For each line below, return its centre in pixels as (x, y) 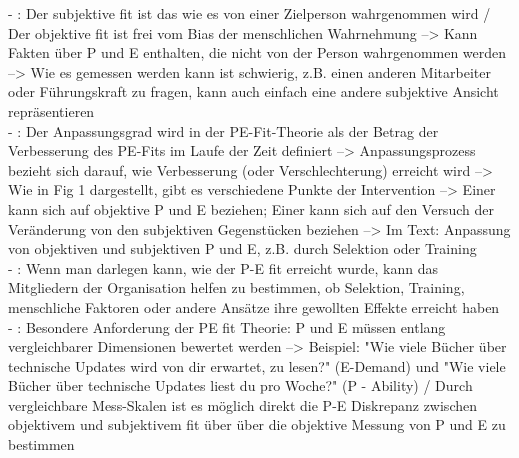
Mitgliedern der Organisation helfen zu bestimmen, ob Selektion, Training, (236, 287)
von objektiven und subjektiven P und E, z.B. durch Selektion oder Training (242, 248)
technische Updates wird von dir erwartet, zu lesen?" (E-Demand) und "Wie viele (257, 365)
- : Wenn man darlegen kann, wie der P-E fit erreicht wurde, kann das (223, 267)
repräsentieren (51, 110)
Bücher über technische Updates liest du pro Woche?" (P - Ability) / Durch (240, 385)
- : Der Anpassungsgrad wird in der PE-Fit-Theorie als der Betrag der (223, 130)
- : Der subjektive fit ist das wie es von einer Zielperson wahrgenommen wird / (249, 13)
